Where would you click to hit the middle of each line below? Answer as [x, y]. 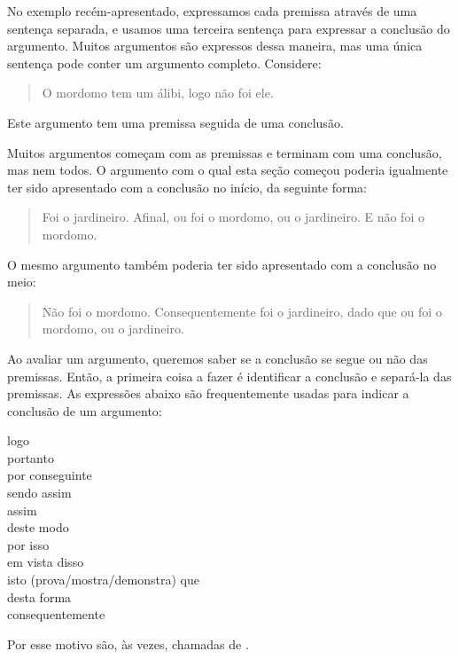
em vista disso [46, 562]
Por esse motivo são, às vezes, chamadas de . [128, 643]
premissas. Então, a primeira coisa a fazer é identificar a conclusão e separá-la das [229, 376]
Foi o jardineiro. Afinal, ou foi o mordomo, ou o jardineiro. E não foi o [233, 217]
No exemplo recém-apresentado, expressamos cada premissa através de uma [212, 11]
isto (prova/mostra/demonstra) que [103, 580]
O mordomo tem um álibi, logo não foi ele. [158, 93]
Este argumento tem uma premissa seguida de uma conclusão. [175, 122]
